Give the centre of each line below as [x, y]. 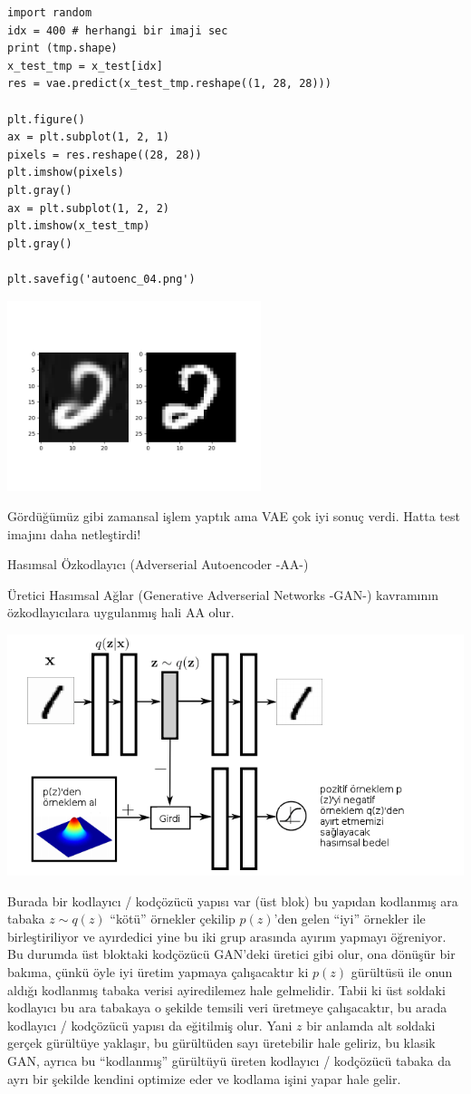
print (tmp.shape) [62, 48]
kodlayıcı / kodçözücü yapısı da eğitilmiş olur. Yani [150, 1025]
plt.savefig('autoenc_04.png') [101, 279]
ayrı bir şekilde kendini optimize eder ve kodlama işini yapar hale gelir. [204, 1078]
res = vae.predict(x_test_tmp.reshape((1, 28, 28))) [169, 84]
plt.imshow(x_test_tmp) [79, 226]
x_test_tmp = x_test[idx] [85, 66]
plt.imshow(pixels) [66, 173]
